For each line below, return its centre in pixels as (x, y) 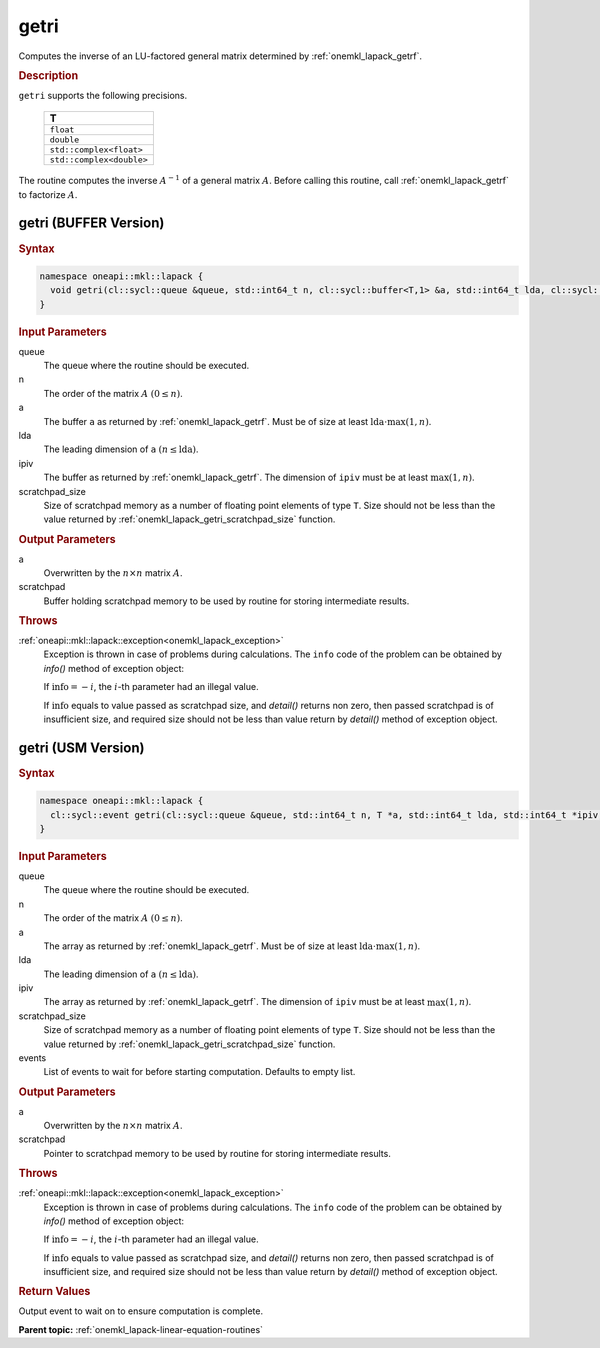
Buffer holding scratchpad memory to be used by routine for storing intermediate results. (226, 601)
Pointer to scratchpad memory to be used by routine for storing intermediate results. (217, 1153)
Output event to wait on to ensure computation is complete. (141, 1311)
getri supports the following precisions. (103, 95)
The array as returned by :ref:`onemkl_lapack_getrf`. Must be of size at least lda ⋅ (210, 946)
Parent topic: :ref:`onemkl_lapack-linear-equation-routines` (141, 1329)
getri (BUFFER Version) (91, 223)
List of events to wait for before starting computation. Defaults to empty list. (199, 1072)
